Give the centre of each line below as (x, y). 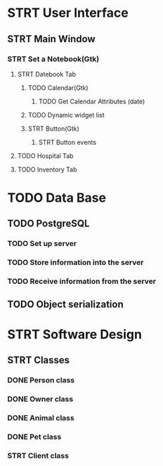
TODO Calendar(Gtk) (58, 88)
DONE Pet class (34, 436)
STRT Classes (39, 360)
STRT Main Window (52, 39)
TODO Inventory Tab (47, 169)
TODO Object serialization (66, 304)
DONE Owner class (40, 399)
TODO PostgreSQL (48, 224)
